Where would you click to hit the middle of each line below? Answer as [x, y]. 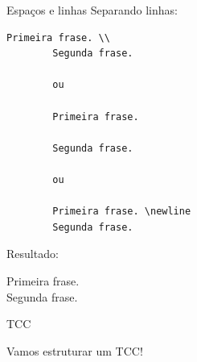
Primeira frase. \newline [122, 212]
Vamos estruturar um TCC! [75, 350]
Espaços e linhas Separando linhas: [92, 10]
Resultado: [33, 254]
